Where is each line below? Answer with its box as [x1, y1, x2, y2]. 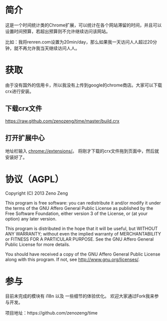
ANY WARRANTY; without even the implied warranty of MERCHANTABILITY [5, 231, 161, 237]
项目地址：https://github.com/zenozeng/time [5, 310, 98, 316]
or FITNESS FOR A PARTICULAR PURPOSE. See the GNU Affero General [5, 236, 154, 242]
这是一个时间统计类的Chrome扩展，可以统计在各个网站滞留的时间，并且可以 [5, 22, 162, 28]
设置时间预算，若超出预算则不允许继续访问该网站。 [5, 28, 110, 34]
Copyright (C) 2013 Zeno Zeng [5, 190, 68, 196]
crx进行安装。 [5, 88, 34, 94]
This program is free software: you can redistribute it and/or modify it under [5, 200, 161, 206]
